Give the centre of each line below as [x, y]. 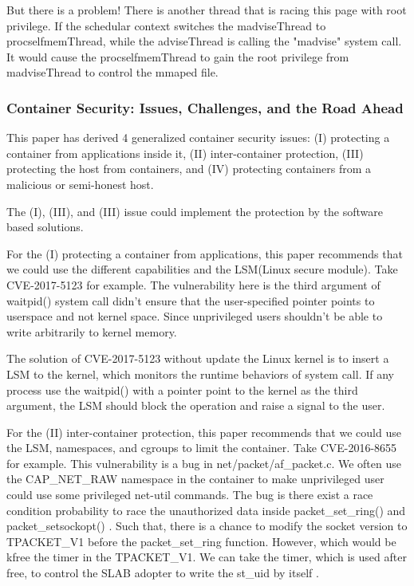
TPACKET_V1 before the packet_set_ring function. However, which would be [201, 541]
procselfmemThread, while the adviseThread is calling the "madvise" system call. [204, 41]
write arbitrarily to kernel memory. [92, 331]
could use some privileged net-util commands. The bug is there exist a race [190, 495]
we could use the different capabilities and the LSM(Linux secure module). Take [202, 269]
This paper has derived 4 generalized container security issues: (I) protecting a [198, 138]
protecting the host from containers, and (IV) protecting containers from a [189, 169]
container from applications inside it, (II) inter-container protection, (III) [185, 153]
